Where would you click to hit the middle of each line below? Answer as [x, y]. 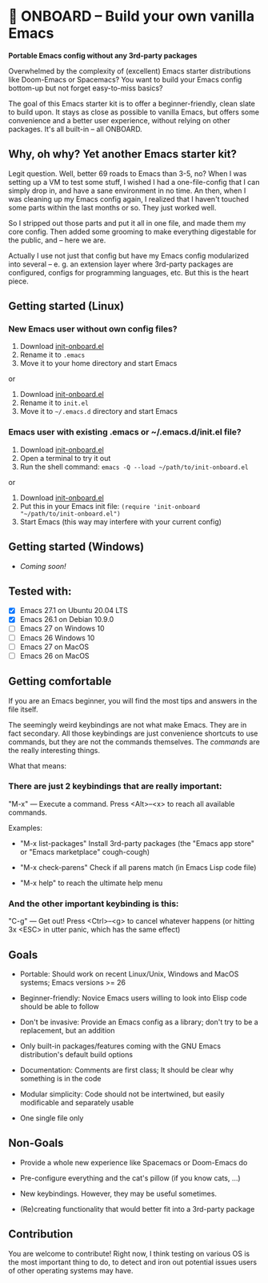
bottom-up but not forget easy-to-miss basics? [86, 88]
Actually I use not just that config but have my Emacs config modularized [129, 255]
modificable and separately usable [77, 1102]
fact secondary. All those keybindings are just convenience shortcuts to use [133, 733]
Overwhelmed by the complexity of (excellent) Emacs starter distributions [130, 70]
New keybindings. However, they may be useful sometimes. [118, 1193]
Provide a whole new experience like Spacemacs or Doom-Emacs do [134, 1162]
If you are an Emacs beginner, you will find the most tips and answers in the [133, 700]
